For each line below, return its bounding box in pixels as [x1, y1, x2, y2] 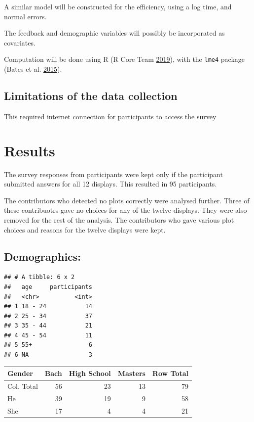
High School [69, 368, 111, 378]
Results [4, 140, 55, 160]
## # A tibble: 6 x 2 [4, 274, 75, 281]
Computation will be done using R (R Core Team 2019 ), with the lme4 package [4, 54, 245, 64]
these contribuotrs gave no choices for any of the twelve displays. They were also [4, 205, 247, 215]
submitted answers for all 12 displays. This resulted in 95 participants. [4, 179, 217, 189]
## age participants [4, 283, 92, 290]
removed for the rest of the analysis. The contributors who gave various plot [4, 214, 234, 225]
